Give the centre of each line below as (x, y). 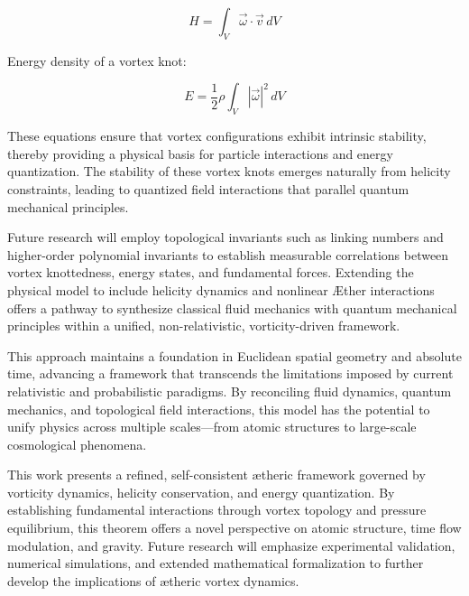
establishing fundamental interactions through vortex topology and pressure (217, 510)
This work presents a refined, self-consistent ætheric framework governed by (216, 475)
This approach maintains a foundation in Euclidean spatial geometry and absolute (234, 355)
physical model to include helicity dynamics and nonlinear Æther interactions (221, 289)
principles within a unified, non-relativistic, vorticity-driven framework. (204, 326)
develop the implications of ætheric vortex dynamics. (153, 580)
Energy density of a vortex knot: (97, 60)
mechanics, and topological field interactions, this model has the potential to (219, 409)
